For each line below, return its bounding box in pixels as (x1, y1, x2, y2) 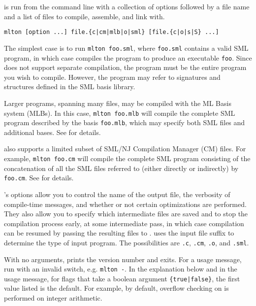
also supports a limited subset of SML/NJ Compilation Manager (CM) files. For (4, 143, 246, 154)
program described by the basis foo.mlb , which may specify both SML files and (4, 117, 245, 128)
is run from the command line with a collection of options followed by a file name (4, 1, 250, 11)
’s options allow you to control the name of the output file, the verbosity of (4, 189, 230, 199)
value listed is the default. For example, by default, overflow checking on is (4, 283, 229, 293)
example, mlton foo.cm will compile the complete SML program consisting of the (4, 153, 251, 164)
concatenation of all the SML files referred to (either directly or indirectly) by (4, 163, 239, 173)
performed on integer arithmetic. (4, 293, 102, 303)
